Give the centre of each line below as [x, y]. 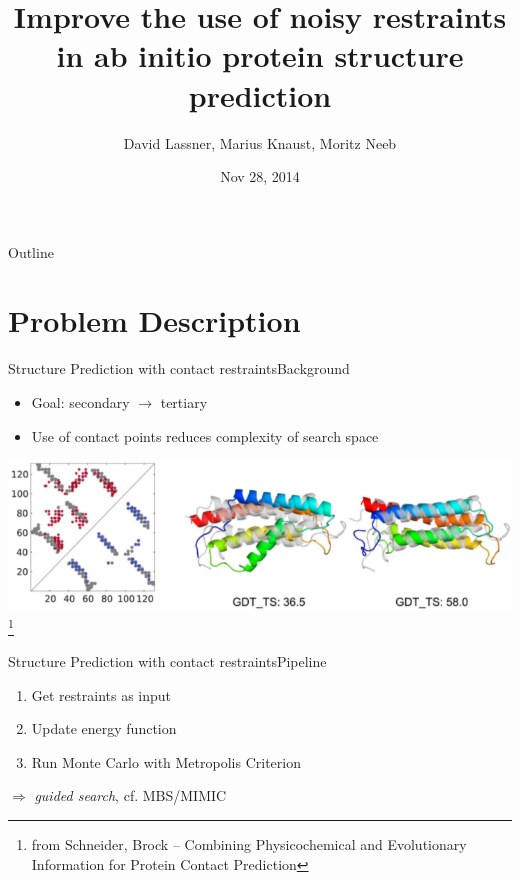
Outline [31, 251]
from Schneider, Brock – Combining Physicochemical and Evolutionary [249, 844]
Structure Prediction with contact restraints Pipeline [167, 661]
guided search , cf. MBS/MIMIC [130, 795]
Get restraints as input [101, 694]
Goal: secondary [80, 402]
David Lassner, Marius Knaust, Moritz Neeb [260, 142]
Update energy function [104, 728]
